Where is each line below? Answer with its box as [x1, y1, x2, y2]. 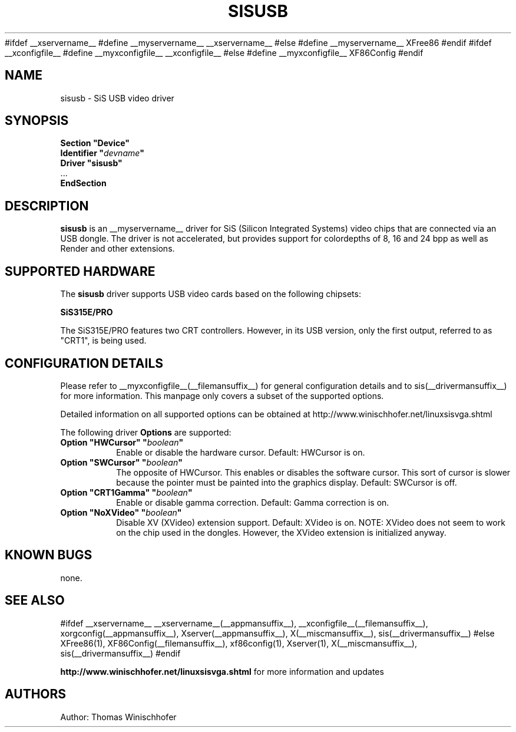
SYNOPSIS [5, 113, 69, 128]
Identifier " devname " [60, 148, 145, 159]
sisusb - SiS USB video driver [60, 93, 174, 103]
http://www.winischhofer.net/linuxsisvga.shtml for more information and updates [60, 666, 384, 677]
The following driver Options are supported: [60, 427, 231, 437]
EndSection [60, 178, 107, 189]
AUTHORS [5, 687, 67, 702]
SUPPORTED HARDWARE [5, 263, 156, 279]
